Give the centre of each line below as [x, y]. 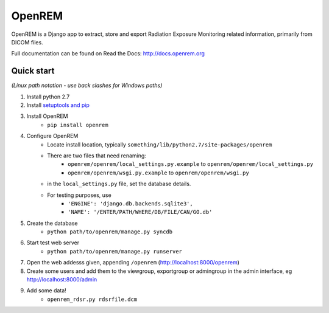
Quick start [33, 71]
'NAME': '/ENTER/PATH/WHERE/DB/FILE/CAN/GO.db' [140, 212]
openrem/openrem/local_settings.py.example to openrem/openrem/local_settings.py [191, 164]
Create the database [52, 223]
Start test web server [53, 242]
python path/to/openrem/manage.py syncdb [110, 232]
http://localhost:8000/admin [62, 280]
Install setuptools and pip [58, 105]
